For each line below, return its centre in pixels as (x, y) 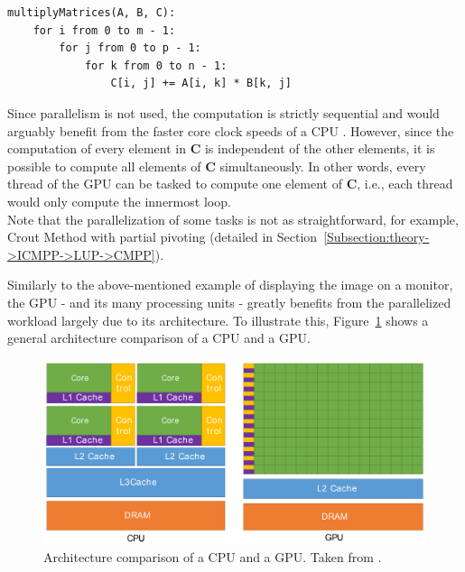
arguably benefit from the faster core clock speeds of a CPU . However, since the (231, 130)
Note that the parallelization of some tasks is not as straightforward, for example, (233, 219)
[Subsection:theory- (377, 237)
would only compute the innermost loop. (119, 201)
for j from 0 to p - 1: (130, 48)
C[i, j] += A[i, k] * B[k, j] (201, 83)
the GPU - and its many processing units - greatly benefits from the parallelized (229, 302)
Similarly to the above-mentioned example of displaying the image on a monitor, (230, 285)
